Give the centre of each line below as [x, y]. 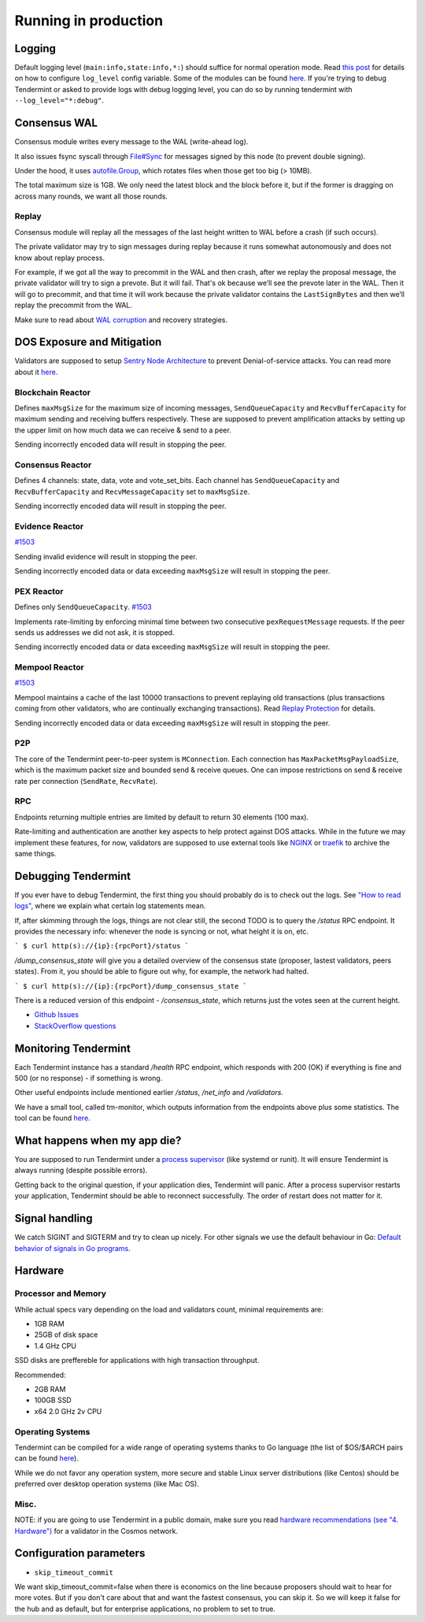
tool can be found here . [52, 1118]
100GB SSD [53, 1400]
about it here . [36, 372]
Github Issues [56, 1015]
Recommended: [40, 1375]
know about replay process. [60, 258]
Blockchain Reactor [52, 392]
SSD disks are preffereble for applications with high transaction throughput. [137, 1360]
